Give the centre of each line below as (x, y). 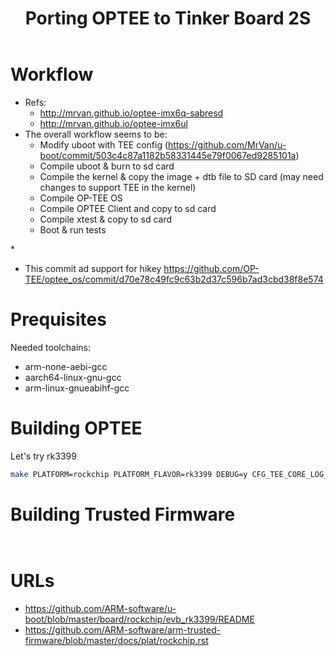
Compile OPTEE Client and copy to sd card (128, 208)
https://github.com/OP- (211, 268)
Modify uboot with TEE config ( (104, 144)
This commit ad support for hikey (93, 268)
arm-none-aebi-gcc (66, 366)
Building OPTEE (76, 428)
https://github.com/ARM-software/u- (100, 608)
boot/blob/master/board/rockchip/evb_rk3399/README (139, 619)
